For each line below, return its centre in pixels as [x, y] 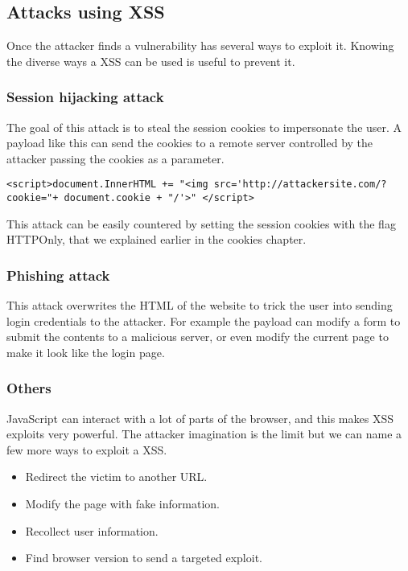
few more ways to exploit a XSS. [87, 449]
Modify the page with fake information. [122, 504]
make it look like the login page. [86, 352]
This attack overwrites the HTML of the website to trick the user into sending [200, 305]
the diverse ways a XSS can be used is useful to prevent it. [151, 61]
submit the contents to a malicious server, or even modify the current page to [198, 337]
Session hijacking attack [85, 97]
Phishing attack [58, 275]
